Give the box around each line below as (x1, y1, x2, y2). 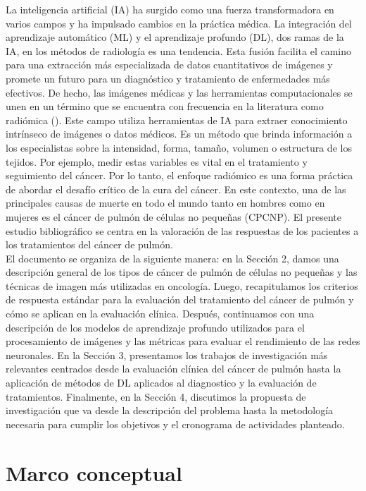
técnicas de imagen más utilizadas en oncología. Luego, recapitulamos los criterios (6, 278, 358, 293)
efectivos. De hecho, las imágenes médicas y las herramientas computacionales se (6, 85, 353, 99)
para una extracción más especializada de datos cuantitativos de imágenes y (6, 57, 333, 72)
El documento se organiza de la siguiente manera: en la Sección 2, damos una (6, 250, 339, 265)
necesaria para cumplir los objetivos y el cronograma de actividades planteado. (6, 416, 345, 431)
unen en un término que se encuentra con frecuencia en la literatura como (6, 99, 324, 114)
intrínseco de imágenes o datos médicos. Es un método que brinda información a (6, 126, 353, 141)
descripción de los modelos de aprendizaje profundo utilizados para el (6, 320, 305, 334)
